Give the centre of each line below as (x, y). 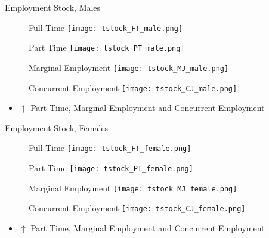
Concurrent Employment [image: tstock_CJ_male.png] (133, 87)
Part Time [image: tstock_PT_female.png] (111, 168)
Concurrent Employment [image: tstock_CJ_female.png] (137, 208)
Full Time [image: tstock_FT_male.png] (106, 27)
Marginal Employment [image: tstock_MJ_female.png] (133, 188)
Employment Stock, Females (57, 127)
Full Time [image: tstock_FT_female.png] (110, 148)
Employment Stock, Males (53, 7)
